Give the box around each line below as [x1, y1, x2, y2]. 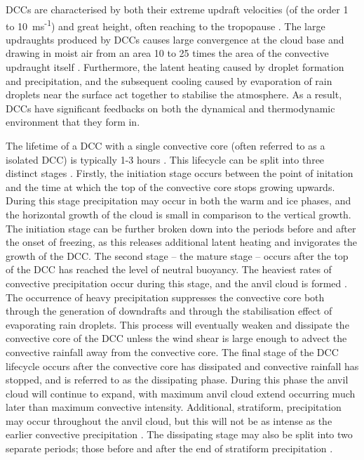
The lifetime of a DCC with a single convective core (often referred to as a [6, 138, 325, 152]
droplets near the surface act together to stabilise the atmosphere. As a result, [6, 87, 342, 102]
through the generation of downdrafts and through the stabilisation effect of [6, 303, 332, 318]
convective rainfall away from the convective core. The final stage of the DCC [6, 344, 339, 359]
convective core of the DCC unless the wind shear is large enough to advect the [6, 331, 347, 346]
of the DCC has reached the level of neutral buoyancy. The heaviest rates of [6, 262, 332, 277]
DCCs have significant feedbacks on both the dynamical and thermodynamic [6, 100, 335, 115]
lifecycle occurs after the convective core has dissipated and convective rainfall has [6, 358, 359, 373]
